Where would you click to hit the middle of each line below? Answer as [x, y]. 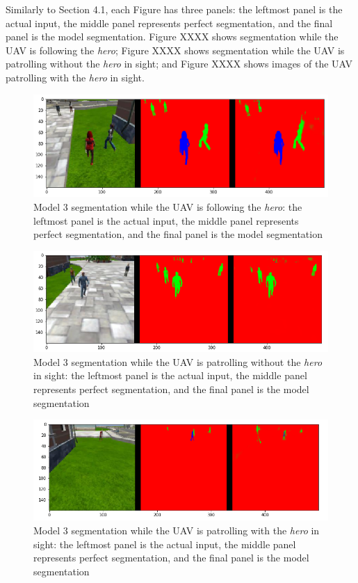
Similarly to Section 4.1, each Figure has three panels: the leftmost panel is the [174, 9]
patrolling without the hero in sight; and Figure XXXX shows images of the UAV [179, 64]
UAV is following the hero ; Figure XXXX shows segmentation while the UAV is [175, 50]
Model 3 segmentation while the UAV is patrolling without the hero [178, 361]
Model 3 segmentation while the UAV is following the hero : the [168, 207]
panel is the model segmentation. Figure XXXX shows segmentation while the [172, 37]
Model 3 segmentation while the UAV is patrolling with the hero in [177, 530]
